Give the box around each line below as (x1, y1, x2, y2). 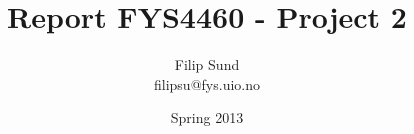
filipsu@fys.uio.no (154, 73, 260, 94)
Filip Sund (174, 54, 240, 75)
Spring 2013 (170, 107, 244, 128)
